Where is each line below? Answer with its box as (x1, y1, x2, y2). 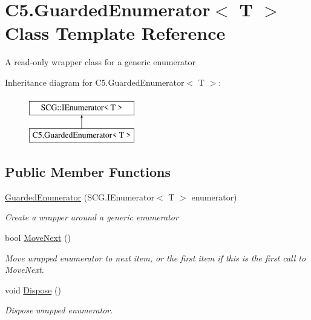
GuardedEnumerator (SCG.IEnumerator (5, 190, 155, 203)
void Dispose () (5, 283, 61, 296)
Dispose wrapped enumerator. (5, 304, 113, 316)
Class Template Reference (5, 21, 226, 45)
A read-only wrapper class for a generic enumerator (5, 56, 196, 68)
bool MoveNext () (5, 231, 71, 244)
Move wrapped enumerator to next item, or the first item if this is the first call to (5, 251, 306, 264)
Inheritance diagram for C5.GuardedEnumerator (5, 75, 185, 88)
